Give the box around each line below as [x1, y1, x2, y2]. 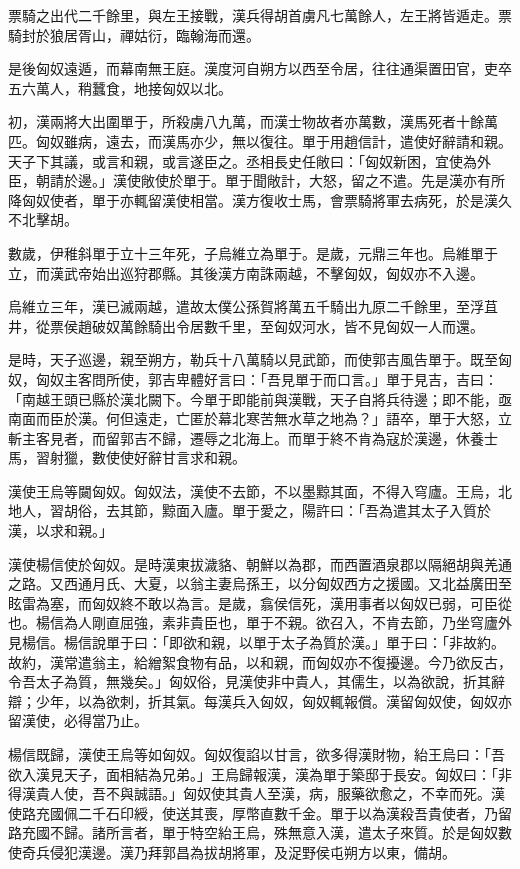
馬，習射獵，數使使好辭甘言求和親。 [8, 447, 246, 468]
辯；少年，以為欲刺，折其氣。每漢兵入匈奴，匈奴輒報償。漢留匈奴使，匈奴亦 [8, 690, 512, 711]
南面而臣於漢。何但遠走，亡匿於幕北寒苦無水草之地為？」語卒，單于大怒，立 [8, 408, 512, 429]
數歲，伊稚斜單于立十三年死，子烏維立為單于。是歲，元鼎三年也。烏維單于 [8, 242, 498, 263]
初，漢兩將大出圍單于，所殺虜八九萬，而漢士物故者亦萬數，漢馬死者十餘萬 [8, 111, 498, 132]
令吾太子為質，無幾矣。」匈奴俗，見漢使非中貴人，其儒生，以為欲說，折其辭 [8, 671, 505, 692]
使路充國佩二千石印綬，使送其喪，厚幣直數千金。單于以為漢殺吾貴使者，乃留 [8, 802, 512, 823]
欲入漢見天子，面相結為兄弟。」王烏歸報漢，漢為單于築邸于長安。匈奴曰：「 [8, 763, 498, 784]
